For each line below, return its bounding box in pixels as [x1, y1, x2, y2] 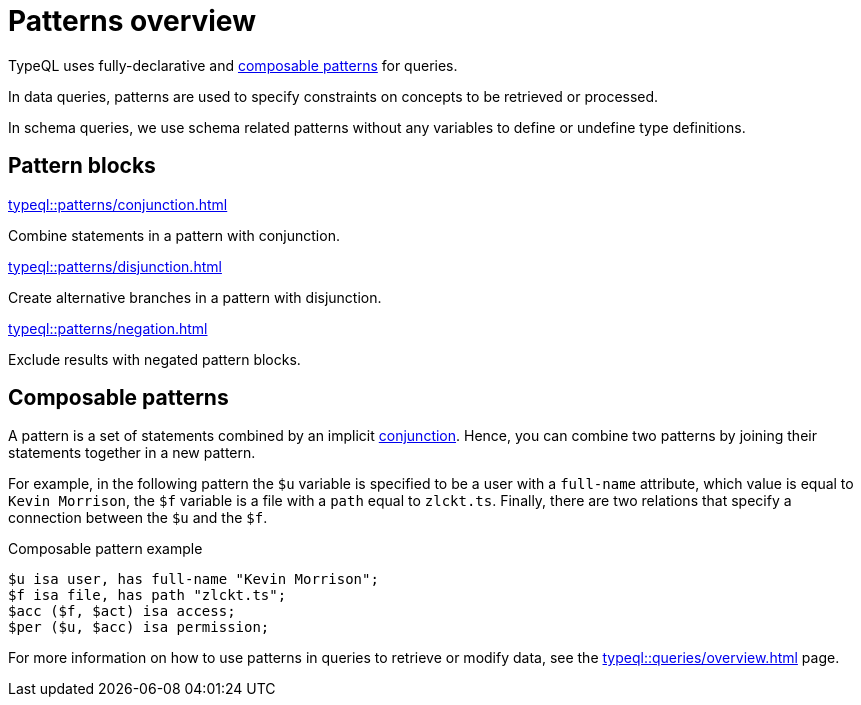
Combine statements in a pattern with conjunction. [8, 226, 340, 244]
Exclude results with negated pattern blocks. [8, 350, 301, 368]
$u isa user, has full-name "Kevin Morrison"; [8, 571, 379, 588]
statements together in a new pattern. [8, 444, 256, 462]
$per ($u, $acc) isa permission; [8, 619, 270, 636]
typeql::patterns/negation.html [8, 319, 208, 337]
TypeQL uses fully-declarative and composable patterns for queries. [8, 56, 458, 74]
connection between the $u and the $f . [8, 509, 268, 527]
